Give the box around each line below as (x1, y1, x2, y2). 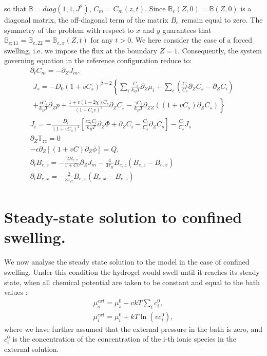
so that (4, 3, 26, 13)
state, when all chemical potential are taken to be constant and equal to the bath (4, 276, 260, 287)
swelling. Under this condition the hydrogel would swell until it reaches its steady (4, 267, 260, 277)
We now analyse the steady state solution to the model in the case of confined (4, 256, 250, 267)
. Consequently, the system (177, 45, 262, 55)
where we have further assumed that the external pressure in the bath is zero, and (4, 323, 263, 334)
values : (4, 287, 28, 297)
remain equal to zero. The (181, 14, 263, 25)
